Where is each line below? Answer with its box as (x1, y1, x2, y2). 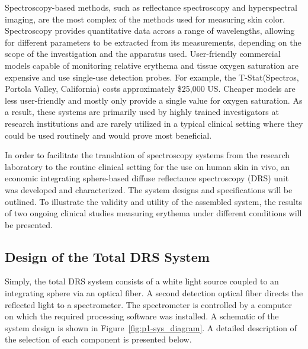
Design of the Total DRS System (5, 247, 210, 265)
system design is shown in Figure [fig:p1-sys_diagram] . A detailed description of (5, 321, 297, 334)
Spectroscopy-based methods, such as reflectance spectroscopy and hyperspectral (5, 1, 297, 13)
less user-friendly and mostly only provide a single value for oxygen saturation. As (5, 94, 303, 106)
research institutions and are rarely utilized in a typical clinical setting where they (5, 117, 303, 129)
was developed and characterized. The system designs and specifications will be (5, 183, 293, 196)
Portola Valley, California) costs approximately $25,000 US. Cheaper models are (5, 82, 296, 95)
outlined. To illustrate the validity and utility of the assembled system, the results (5, 195, 302, 207)
